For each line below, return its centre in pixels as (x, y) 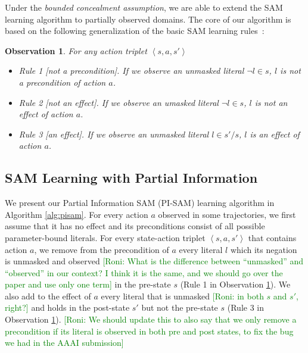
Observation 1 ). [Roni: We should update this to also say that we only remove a (151, 319)
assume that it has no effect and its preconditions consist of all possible (135, 226)
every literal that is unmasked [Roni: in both (182, 296)
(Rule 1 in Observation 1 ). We (235, 284)
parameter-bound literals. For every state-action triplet (105, 237)
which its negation (264, 249)
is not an (271, 102)
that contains (272, 237)
